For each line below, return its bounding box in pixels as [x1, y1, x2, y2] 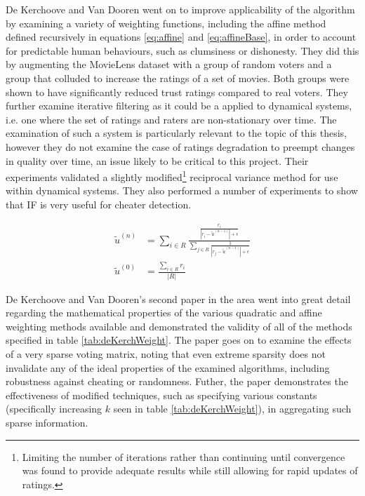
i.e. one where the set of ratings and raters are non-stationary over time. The [6, 112, 337, 126]
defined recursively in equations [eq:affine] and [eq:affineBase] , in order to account [6, 29, 357, 44]
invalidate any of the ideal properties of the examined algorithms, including [6, 360, 330, 375]
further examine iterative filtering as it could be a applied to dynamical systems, [6, 98, 352, 113]
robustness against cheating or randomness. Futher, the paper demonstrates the [6, 374, 348, 389]
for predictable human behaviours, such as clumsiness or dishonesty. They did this [6, 43, 359, 58]
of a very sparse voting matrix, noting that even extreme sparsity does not [6, 346, 326, 361]
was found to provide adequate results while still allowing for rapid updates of [22, 463, 358, 478]
